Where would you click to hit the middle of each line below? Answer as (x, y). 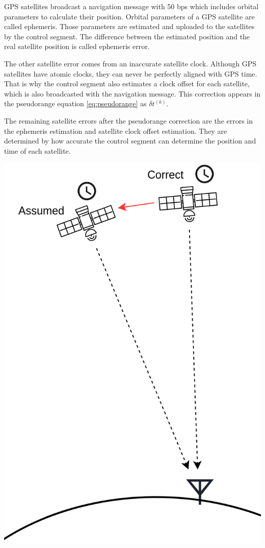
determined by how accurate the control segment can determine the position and (130, 141)
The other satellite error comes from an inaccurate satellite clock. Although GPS (130, 63)
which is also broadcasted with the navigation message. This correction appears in (132, 93)
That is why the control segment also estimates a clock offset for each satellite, (127, 84)
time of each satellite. (37, 150)
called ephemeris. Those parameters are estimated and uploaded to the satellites (129, 26)
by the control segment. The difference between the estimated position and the (127, 36)
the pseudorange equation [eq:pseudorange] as (75, 103)
